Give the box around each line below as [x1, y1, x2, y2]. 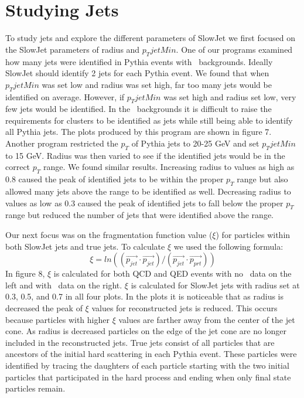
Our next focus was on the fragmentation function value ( [5, 229, 213, 241]
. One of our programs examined [176, 43, 293, 55]
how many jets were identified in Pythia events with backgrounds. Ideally [5, 55, 273, 67]
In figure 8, [5, 267, 45, 280]
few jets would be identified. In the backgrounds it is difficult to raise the [5, 103, 272, 115]
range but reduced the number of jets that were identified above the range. [5, 209, 274, 221]
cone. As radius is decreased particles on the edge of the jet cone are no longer [5, 325, 287, 337]
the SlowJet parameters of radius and [5, 43, 140, 55]
